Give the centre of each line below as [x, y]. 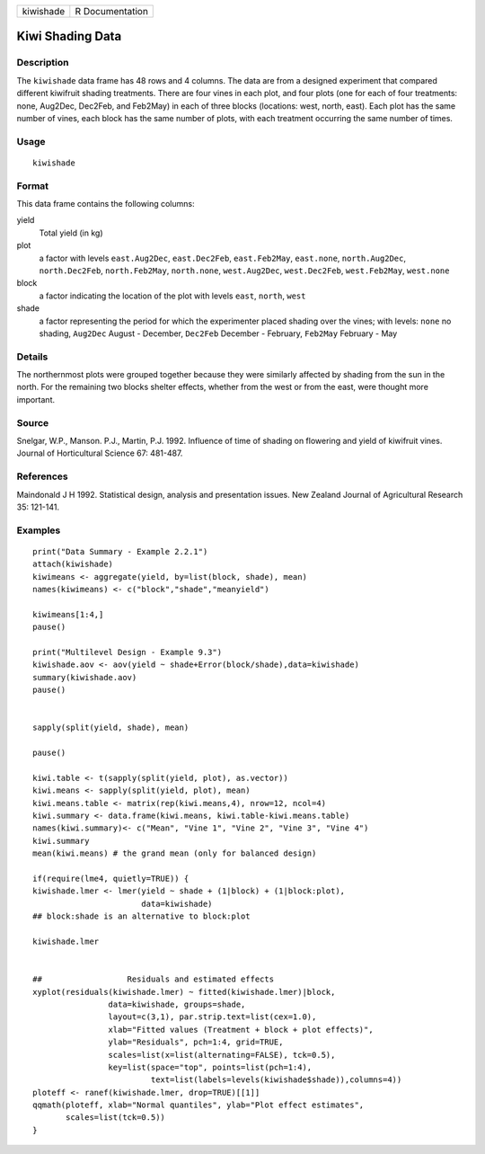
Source [33, 422]
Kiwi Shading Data [69, 36]
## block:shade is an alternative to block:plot [141, 916]
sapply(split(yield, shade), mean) [111, 728]
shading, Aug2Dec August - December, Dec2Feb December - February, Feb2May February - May [218, 333]
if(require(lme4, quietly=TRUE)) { [111, 879]
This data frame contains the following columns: [106, 204]
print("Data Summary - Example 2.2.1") [120, 551]
